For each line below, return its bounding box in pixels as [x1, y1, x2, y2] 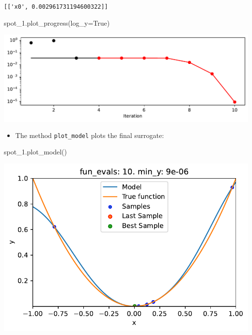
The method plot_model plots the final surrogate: [15, 130, 164, 140]
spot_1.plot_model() [4, 147, 67, 157]
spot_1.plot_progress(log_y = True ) [4, 17, 110, 28]
